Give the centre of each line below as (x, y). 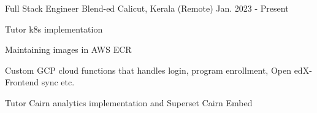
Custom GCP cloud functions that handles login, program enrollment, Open (148, 70)
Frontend (22, 82)
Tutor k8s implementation (54, 29)
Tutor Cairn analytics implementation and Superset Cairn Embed (129, 102)
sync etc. (58, 82)
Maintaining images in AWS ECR (68, 49)
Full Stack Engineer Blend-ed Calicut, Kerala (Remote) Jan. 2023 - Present (147, 8)
